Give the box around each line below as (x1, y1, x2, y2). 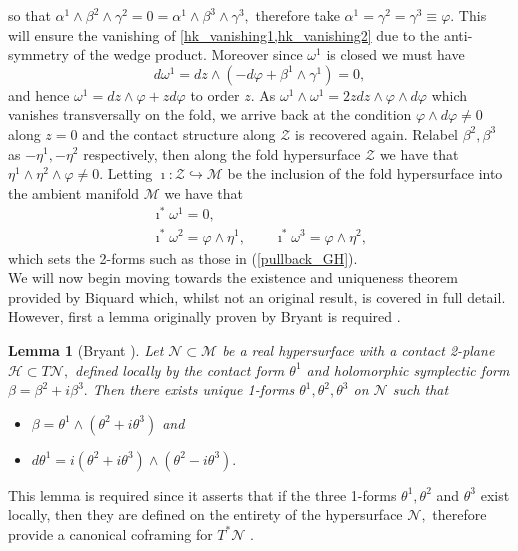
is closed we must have (326, 44, 465, 65)
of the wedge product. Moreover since (73, 44, 303, 65)
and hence (8, 84, 70, 105)
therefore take (255, 5, 340, 25)
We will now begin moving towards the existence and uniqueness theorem (8, 267, 458, 288)
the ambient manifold (8, 182, 140, 203)
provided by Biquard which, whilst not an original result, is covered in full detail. (8, 286, 506, 307)
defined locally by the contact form (75, 359, 285, 380)
